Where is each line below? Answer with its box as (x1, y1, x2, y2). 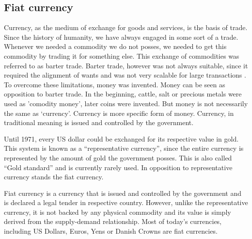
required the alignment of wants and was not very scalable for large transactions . (4, 70, 246, 80)
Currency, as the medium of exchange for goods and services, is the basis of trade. (4, 22, 248, 32)
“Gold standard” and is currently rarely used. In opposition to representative (4, 162, 233, 172)
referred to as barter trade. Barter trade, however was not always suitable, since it (4, 60, 248, 70)
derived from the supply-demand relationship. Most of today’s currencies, (4, 216, 222, 226)
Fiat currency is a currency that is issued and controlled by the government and (4, 188, 241, 198)
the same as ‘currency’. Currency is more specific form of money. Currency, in (4, 108, 234, 118)
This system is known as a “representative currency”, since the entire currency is (4, 143, 244, 153)
